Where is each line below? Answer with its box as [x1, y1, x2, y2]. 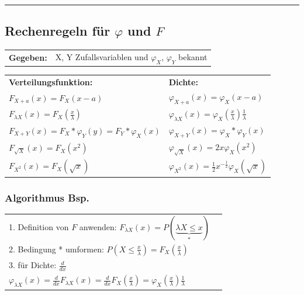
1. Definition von [9, 220, 69, 232]
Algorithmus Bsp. [5, 190, 89, 204]
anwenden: [79, 220, 117, 232]
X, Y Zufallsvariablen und [55, 50, 148, 63]
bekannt [178, 50, 208, 63]
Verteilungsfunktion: [9, 76, 93, 88]
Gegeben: [9, 51, 47, 64]
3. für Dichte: [9, 259, 57, 271]
